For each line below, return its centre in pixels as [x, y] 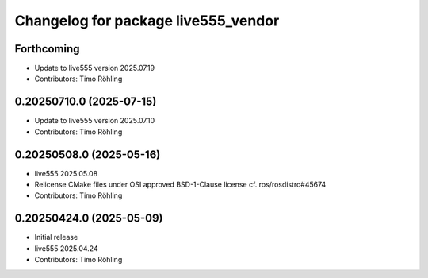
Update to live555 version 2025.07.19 [94, 68]
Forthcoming [47, 49]
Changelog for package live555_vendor [147, 21]
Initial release [56, 237]
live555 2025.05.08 [66, 173]
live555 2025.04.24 [66, 248]
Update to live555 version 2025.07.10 [95, 121]
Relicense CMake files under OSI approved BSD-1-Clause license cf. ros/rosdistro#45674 [180, 185]
